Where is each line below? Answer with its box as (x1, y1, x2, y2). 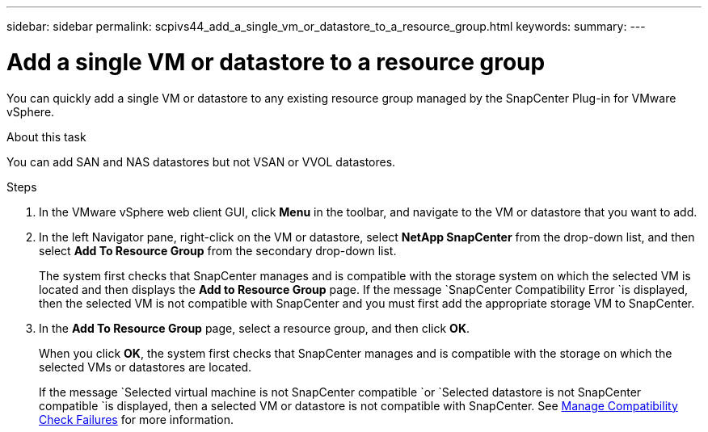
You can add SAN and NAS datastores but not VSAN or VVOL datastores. (6, 154, 396, 169)
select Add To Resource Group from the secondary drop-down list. (39, 243, 397, 258)
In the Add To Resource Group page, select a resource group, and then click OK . (39, 321, 470, 335)
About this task (6, 129, 86, 144)
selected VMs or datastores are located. (39, 359, 252, 374)
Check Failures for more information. (39, 412, 234, 426)
